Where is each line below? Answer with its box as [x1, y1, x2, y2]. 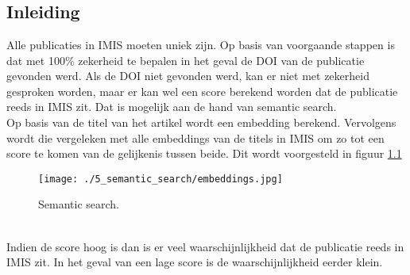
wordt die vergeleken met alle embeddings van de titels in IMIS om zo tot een [6, 129, 385, 146]
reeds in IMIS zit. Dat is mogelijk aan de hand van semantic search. [6, 98, 337, 115]
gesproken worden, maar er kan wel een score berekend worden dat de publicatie [6, 82, 398, 99]
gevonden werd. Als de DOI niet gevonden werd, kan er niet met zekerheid [6, 67, 369, 84]
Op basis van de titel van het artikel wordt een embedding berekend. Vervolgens [6, 113, 396, 130]
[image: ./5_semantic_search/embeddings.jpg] [38, 173, 283, 185]
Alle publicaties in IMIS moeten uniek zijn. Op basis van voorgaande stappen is [6, 36, 395, 52]
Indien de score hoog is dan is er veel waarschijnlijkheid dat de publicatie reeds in [6, 238, 404, 254]
